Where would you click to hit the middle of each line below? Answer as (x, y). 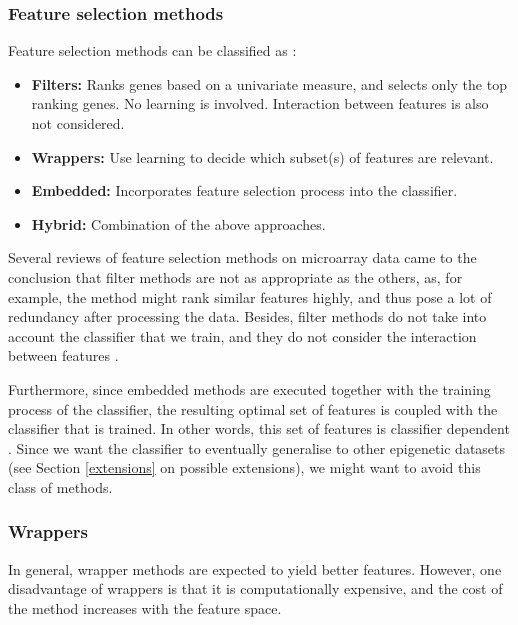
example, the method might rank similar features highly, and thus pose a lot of (250, 296)
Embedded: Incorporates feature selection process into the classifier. (244, 190)
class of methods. (60, 486)
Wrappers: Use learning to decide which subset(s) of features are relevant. (262, 156)
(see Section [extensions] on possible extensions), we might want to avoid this (244, 467)
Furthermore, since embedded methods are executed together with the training (249, 388)
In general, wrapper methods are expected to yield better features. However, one (255, 568)
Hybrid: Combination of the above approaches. (178, 223)
